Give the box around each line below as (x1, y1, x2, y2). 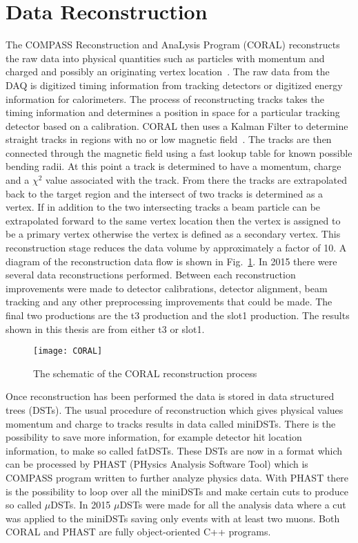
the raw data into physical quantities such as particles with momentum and (6, 50, 325, 65)
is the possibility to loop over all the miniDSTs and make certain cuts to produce (6, 484, 348, 498)
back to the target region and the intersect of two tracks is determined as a (6, 186, 324, 200)
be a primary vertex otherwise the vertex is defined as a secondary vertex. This (6, 227, 341, 241)
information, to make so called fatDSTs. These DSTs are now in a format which (6, 443, 343, 457)
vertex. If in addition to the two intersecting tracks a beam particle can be (6, 200, 321, 214)
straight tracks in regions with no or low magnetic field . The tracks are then (6, 132, 332, 146)
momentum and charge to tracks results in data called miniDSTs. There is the (6, 416, 336, 430)
